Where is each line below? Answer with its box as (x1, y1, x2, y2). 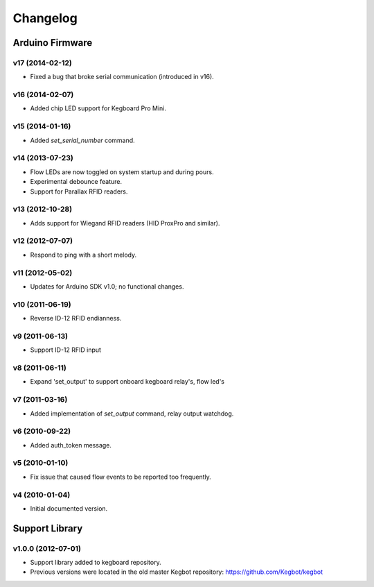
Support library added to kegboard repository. (30, 559, 162, 567)
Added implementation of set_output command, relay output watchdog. (30, 409, 234, 418)
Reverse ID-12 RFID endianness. (30, 314, 122, 323)
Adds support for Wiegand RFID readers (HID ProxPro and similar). (30, 219, 220, 227)
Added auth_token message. (30, 441, 112, 449)
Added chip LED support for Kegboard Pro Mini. (30, 104, 166, 112)
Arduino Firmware (12, 37, 93, 49)
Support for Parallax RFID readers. (30, 187, 128, 196)
